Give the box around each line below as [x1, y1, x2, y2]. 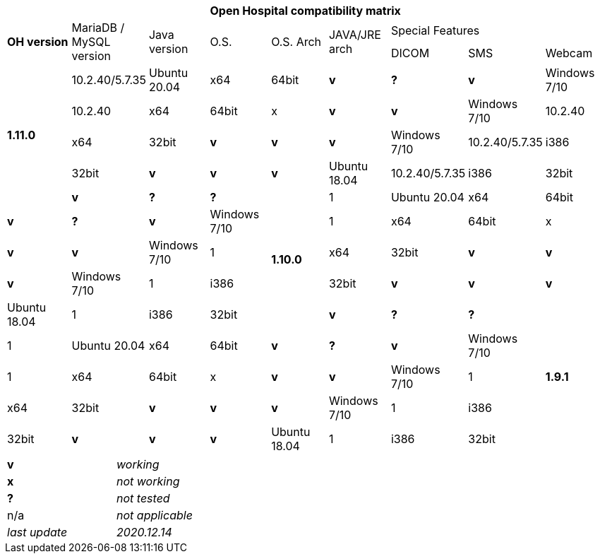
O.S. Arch [271, 35, 322, 49]
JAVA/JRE [328, 28, 381, 42]
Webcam [545, 46, 593, 60]
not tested [116, 491, 170, 505]
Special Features [390, 23, 480, 37]
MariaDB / [71, 20, 125, 35]
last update [7, 525, 68, 539]
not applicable [116, 508, 193, 522]
